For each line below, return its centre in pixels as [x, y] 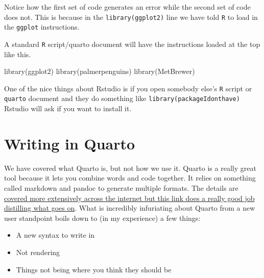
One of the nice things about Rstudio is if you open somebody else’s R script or [128, 88]
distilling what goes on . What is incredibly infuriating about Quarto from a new [130, 208]
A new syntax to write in [55, 235]
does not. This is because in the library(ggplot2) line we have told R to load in [131, 17]
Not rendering [38, 252]
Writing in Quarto [70, 143]
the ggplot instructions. [42, 27]
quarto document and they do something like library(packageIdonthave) [122, 98]
